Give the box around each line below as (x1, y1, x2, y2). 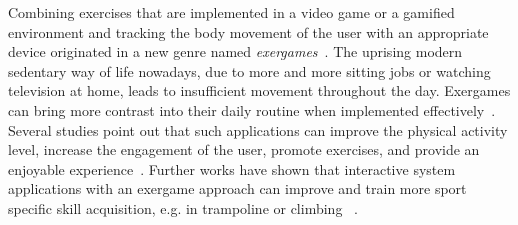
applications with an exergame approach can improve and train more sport (8, 178, 467, 199)
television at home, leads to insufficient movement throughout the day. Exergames (8, 80, 511, 101)
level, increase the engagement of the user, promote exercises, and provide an (8, 139, 480, 160)
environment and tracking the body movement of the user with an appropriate (8, 21, 489, 42)
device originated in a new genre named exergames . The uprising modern (8, 41, 463, 62)
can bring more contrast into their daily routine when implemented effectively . (8, 99, 496, 120)
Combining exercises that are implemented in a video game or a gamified (8, 2, 455, 22)
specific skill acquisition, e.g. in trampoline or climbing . (8, 197, 358, 218)
